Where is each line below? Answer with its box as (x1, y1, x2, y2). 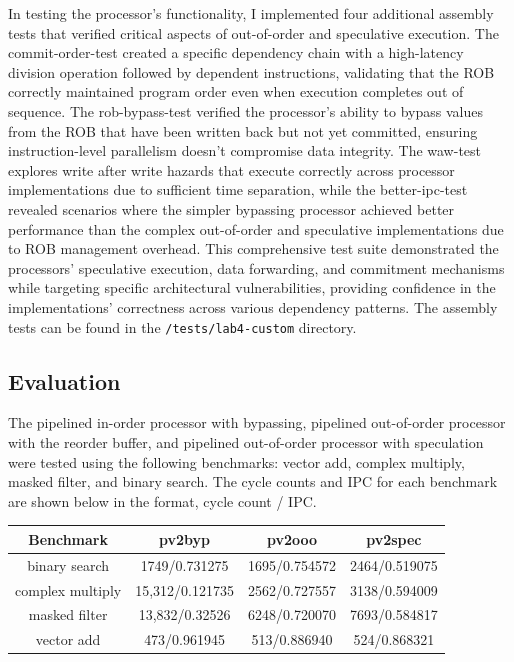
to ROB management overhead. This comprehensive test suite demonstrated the (8, 238, 499, 259)
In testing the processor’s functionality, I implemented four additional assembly (8, 3, 494, 23)
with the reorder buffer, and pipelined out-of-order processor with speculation (8, 431, 484, 452)
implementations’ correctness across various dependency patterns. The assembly (8, 296, 498, 317)
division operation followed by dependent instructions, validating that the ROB (8, 61, 495, 82)
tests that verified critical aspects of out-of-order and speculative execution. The (8, 22, 499, 43)
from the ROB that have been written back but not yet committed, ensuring (8, 120, 478, 141)
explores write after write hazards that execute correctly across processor (8, 159, 455, 180)
